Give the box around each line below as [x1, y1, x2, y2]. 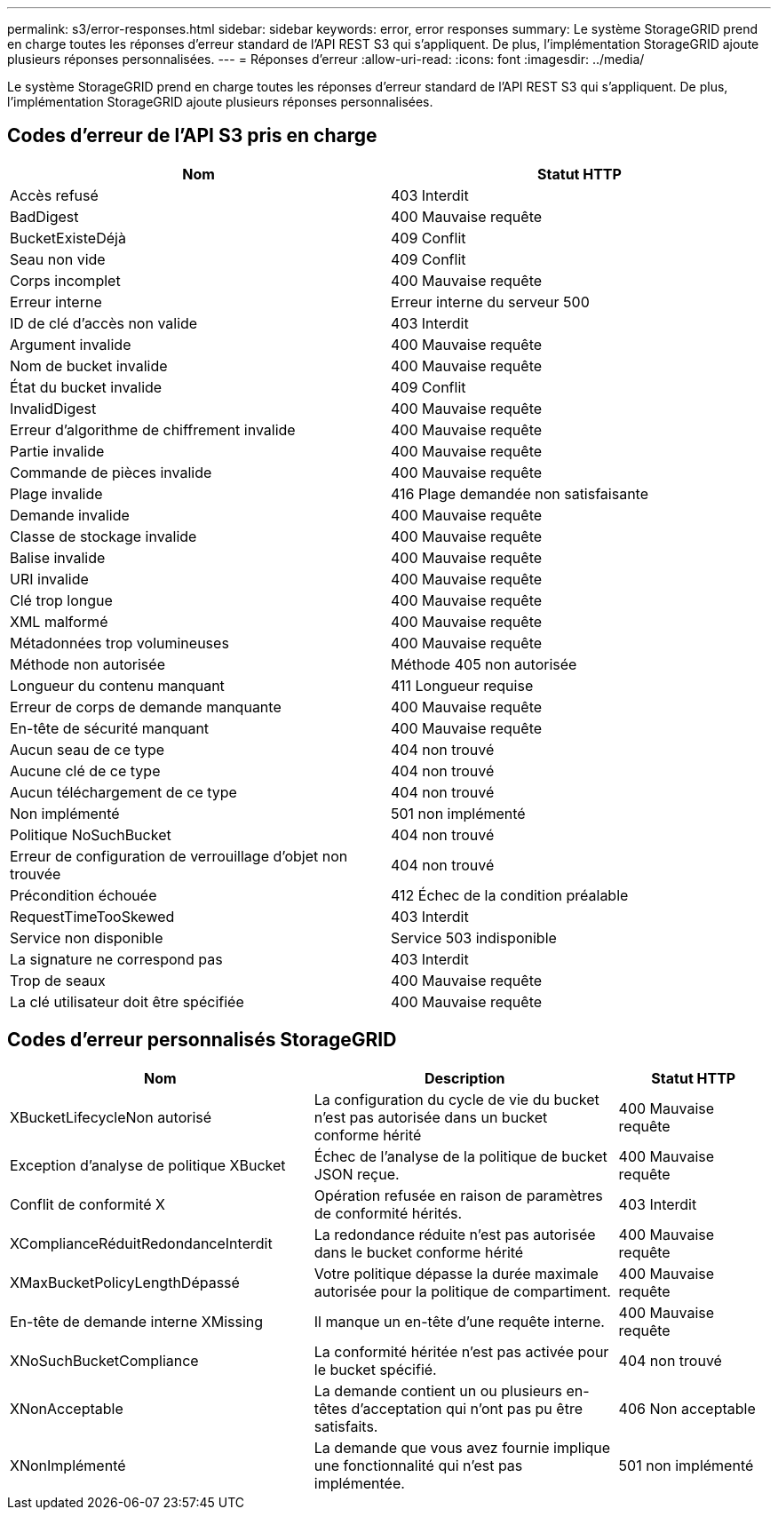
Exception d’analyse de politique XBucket [10, 1156, 286, 1174]
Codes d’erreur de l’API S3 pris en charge [7, 124, 377, 147]
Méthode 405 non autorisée [391, 655, 577, 673]
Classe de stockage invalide [10, 527, 197, 545]
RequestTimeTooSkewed [10, 907, 175, 925]
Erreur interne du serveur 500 [391, 292, 590, 311]
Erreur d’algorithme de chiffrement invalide [10, 420, 296, 439]
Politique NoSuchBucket [10, 825, 171, 844]
